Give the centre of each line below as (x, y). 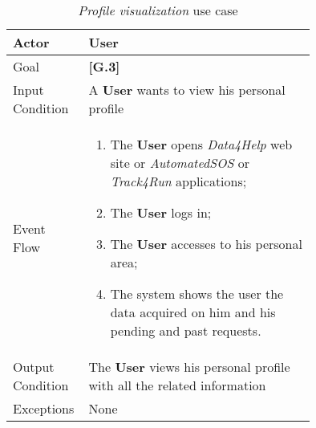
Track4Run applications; (178, 181)
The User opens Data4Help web (201, 144)
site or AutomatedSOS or (180, 163)
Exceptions (44, 408)
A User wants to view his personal (187, 90)
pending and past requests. (186, 330)
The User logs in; (161, 212)
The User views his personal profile (189, 367)
